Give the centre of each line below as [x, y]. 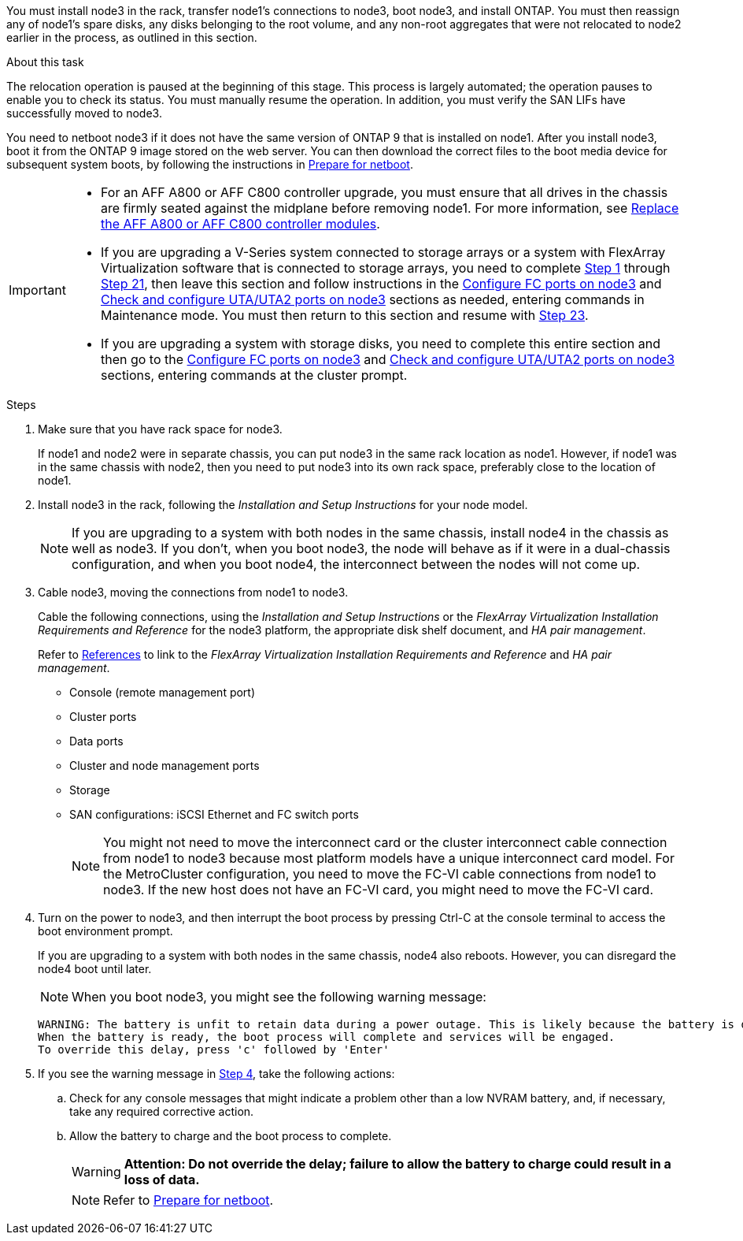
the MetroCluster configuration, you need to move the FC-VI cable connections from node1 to [380, 874]
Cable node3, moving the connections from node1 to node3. [193, 592]
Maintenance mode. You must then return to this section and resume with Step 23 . [344, 315]
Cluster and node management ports [164, 765]
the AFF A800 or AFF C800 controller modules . [240, 224]
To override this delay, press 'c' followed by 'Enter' [214, 1050]
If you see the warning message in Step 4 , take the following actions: [216, 1074]
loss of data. [162, 1180]
